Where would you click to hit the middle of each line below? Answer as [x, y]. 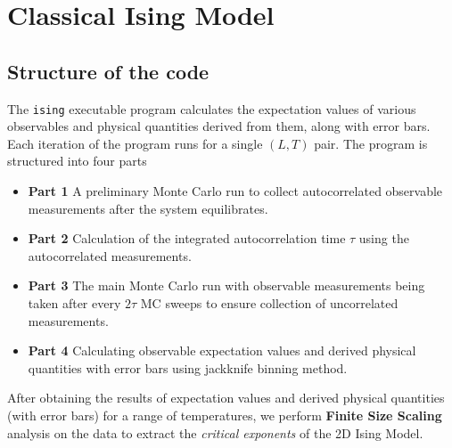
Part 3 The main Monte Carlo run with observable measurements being [226, 285]
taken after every [74, 302]
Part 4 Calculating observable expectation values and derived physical [222, 350]
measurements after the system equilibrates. [148, 208]
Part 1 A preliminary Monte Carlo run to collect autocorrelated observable [235, 191]
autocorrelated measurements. [110, 255]
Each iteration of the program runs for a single [135, 143]
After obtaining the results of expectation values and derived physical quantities [226, 398]
